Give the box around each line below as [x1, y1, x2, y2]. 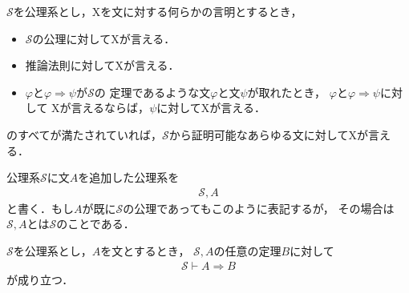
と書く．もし [6, 199, 74, 216]
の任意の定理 [213, 242, 281, 259]
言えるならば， [71, 99, 150, 116]
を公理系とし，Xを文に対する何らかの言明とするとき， [13, 3, 302, 19]
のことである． [56, 215, 135, 232]
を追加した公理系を [78, 169, 180, 186]
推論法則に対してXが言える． [25, 57, 180, 74]
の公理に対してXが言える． [32, 30, 176, 46]
